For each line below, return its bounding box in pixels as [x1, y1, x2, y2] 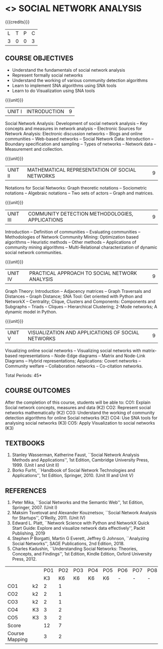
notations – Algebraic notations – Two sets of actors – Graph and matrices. [5, 190, 154, 196]
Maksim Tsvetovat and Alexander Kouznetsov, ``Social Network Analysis [12, 510, 157, 516]
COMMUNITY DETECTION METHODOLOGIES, [28, 210, 133, 217]
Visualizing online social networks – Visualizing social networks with [5, 348, 142, 353]
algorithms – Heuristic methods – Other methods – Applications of [5, 239, 137, 245]
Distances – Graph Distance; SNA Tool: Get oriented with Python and [5, 293, 143, 299]
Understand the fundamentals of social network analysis [12, 67, 125, 73]
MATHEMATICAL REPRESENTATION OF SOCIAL [27, 166, 136, 173]
